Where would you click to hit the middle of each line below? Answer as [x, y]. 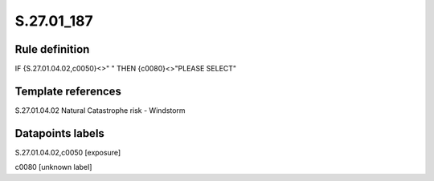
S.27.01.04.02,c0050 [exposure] [68, 152]
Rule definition [52, 49]
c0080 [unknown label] [53, 167]
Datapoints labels [59, 133]
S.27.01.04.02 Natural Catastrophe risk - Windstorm [100, 110]
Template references [68, 91]
